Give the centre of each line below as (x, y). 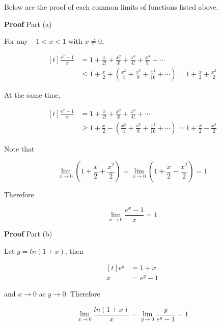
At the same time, (32, 95)
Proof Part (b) (28, 234)
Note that (19, 148)
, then (74, 250)
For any (16, 41)
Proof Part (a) (28, 24)
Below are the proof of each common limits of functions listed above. (111, 7)
